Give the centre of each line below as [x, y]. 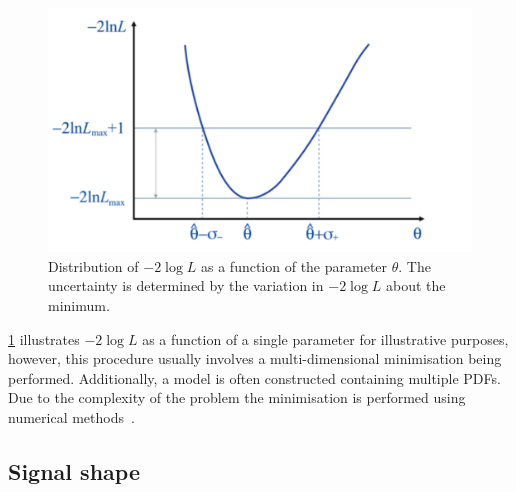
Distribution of [93, 265]
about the [415, 285]
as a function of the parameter [294, 265]
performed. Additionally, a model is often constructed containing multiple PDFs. [254, 377]
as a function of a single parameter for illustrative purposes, [325, 338]
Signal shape [74, 471]
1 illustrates [44, 338]
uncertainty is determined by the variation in [186, 285]
